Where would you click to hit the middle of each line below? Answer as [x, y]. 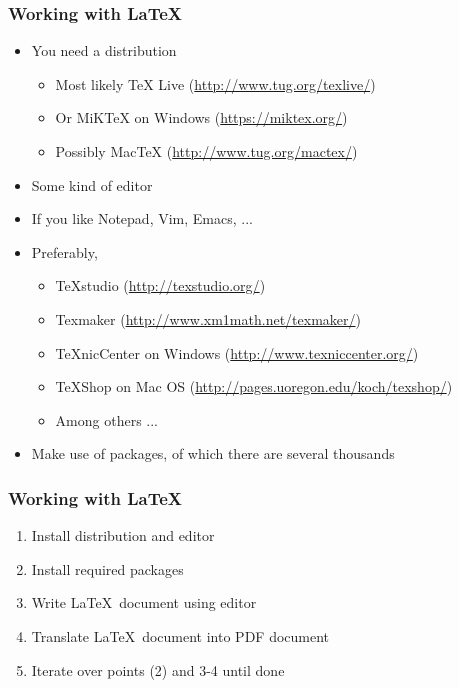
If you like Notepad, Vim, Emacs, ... [142, 218]
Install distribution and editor [123, 535]
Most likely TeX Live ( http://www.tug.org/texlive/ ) [215, 83]
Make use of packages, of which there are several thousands [213, 453]
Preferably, [64, 251]
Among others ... [106, 419]
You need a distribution [104, 50]
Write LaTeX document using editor [144, 602]
